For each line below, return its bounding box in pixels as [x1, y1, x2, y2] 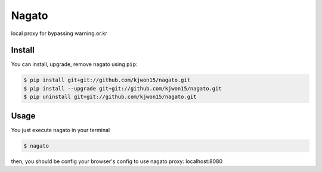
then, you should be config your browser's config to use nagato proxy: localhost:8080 [11, 158, 223, 165]
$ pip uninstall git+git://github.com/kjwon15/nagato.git [23, 93, 197, 101]
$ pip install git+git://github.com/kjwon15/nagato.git [23, 77, 191, 83]
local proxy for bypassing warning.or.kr [11, 30, 107, 37]
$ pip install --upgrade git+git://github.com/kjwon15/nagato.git [23, 85, 222, 92]
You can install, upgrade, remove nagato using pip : [11, 61, 138, 68]
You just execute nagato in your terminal [11, 126, 110, 133]
